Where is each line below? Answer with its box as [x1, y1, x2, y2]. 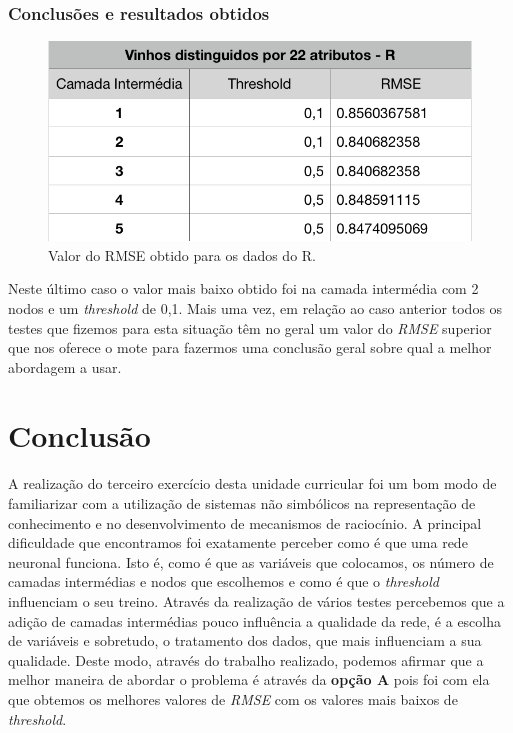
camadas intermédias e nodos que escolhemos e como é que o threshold [8, 571, 439, 592]
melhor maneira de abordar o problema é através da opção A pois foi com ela [8, 669, 490, 690]
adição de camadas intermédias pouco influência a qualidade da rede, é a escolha [8, 610, 502, 631]
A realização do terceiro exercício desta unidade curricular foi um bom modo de [8, 473, 497, 494]
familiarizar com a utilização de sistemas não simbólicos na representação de [8, 493, 476, 514]
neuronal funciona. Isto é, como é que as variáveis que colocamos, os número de [8, 551, 494, 572]
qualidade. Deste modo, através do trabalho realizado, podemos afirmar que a [8, 649, 484, 670]
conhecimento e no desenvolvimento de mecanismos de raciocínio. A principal [8, 512, 482, 533]
